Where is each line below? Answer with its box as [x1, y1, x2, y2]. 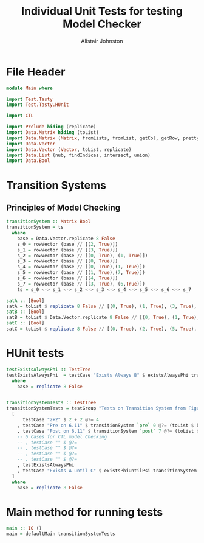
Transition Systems [6, 178, 106, 192]
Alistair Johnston [81, 37, 123, 44]
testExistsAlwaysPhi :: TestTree [6, 366, 91, 373]
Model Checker [63, 17, 141, 31]
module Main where [6, 85, 53, 91]
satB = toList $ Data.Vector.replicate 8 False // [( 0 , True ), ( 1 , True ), [6, 315, 200, 321]
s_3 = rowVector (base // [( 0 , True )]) [17, 258, 118, 264]
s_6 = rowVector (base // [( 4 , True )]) [17, 275, 118, 281]
